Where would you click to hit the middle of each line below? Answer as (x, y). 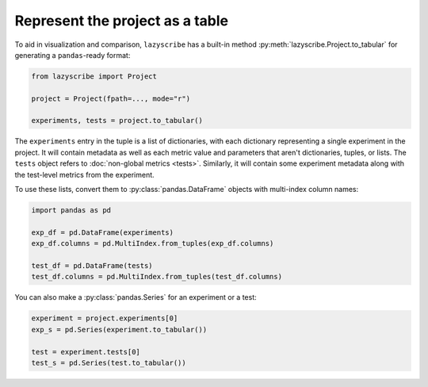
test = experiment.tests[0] (86, 352)
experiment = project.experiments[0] (105, 318)
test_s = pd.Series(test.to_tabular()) (109, 362)
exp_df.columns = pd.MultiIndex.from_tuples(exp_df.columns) (153, 243)
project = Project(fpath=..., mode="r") (111, 98)
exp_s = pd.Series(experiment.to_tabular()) (119, 330)
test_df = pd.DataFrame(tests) (92, 265)
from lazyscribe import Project (94, 76)
